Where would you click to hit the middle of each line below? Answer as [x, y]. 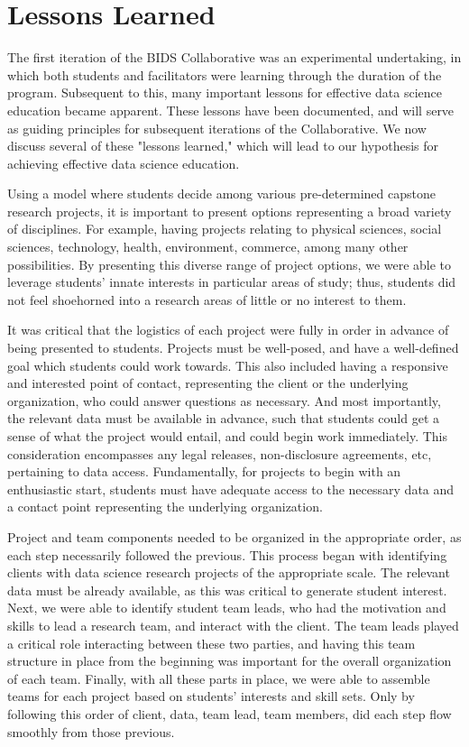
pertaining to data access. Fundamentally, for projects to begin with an [204, 471]
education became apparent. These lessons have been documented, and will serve [231, 110]
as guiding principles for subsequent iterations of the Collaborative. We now [217, 128]
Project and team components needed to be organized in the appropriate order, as [234, 536]
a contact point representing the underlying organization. [165, 507]
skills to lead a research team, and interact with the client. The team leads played [233, 625]
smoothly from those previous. [91, 731]
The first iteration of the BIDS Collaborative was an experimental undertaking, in [234, 57]
